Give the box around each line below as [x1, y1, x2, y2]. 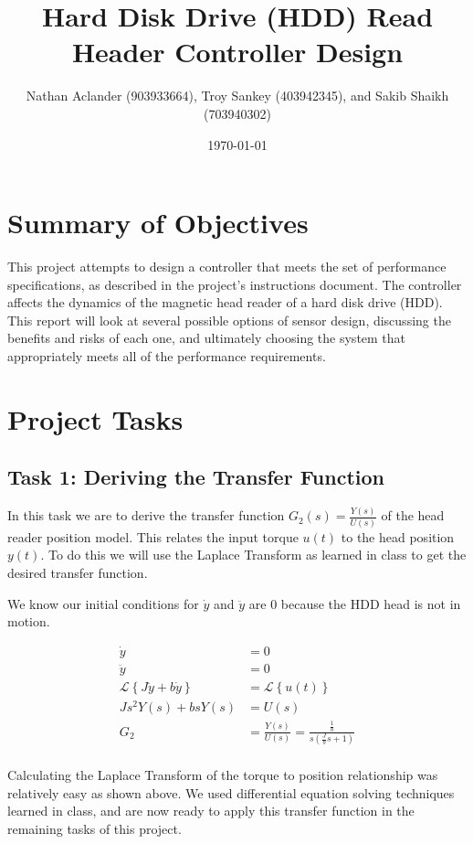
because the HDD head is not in [280, 593, 461, 613]
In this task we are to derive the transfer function [7, 506, 285, 525]
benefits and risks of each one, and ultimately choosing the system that [7, 328, 406, 347]
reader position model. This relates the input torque [7, 527, 299, 546]
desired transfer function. [7, 562, 148, 582]
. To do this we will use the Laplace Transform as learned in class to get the [40, 545, 467, 564]
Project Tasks [7, 400, 184, 437]
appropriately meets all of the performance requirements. [7, 347, 326, 365]
